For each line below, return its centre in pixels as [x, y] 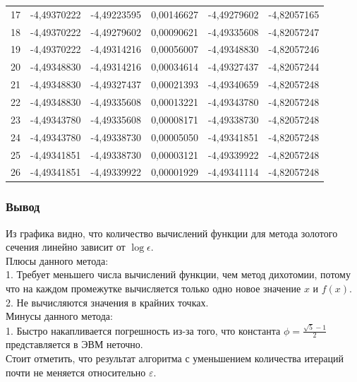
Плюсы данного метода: [57, 260]
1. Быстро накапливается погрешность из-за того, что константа [143, 330]
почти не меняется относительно [76, 372]
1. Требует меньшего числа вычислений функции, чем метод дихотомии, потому [178, 274]
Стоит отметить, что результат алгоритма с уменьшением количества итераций [175, 358]
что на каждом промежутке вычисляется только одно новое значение [153, 288]
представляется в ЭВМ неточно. [74, 344]
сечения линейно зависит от [66, 247]
